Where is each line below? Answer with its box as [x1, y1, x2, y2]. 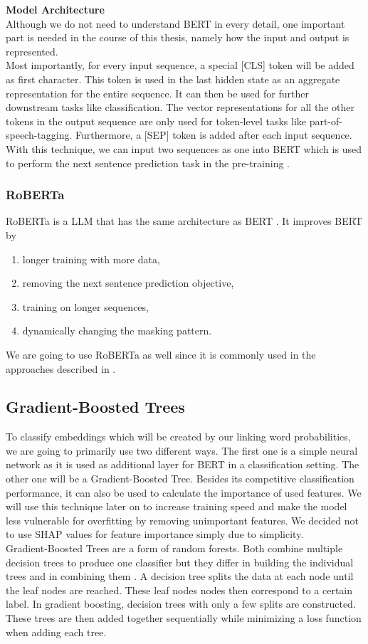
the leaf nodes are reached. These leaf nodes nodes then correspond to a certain [6, 582, 353, 597]
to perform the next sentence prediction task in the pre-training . [6, 155, 290, 170]
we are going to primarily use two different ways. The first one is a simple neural [6, 443, 358, 458]
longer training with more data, [22, 251, 160, 266]
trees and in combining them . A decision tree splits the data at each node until [6, 569, 354, 584]
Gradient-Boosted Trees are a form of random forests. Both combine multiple [6, 541, 343, 556]
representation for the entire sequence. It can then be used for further [6, 85, 309, 100]
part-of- [309, 113, 342, 128]
